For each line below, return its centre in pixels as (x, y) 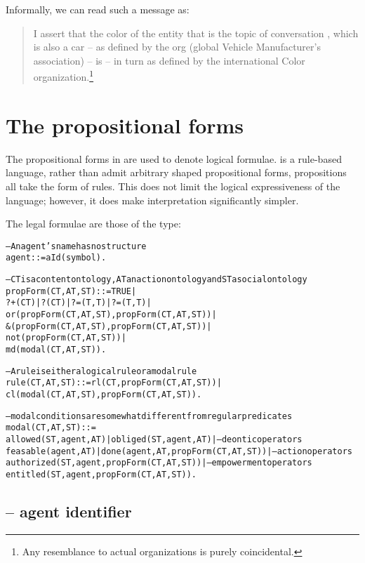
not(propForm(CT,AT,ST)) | (66, 338)
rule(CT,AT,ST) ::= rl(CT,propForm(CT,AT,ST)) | (114, 383)
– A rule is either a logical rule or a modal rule (101, 371)
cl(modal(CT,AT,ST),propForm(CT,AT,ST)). (104, 394)
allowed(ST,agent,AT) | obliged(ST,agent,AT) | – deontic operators (154, 439)
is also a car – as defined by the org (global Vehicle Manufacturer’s (177, 47)
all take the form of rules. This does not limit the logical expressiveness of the (173, 186)
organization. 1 (64, 76)
